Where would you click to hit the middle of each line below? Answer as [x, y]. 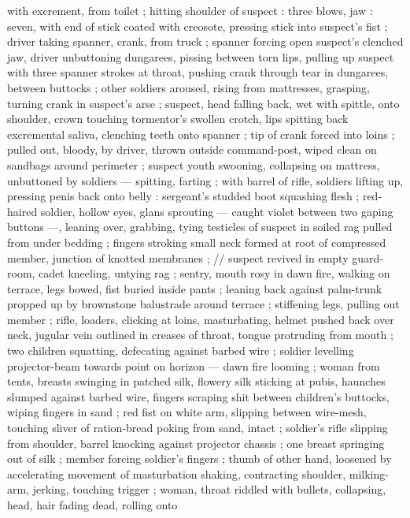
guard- [368, 257]
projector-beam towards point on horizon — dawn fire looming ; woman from [194, 365]
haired [22, 211]
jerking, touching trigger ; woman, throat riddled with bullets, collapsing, [209, 489]
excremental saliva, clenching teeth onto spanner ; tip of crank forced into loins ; [201, 134]
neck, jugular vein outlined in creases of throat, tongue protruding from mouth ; [200, 335]
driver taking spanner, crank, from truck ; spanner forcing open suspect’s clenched [205, 41]
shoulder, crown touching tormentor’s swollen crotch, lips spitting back [178, 119]
